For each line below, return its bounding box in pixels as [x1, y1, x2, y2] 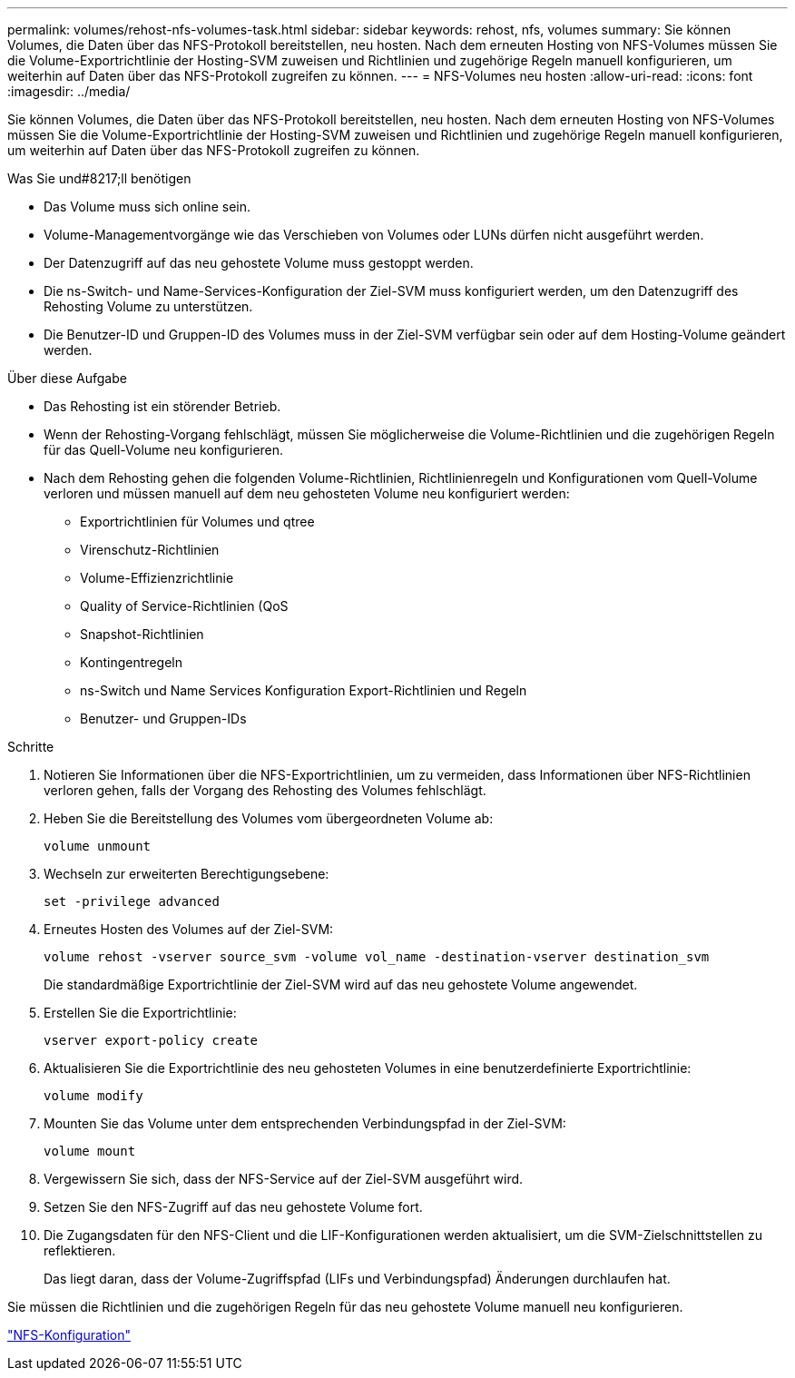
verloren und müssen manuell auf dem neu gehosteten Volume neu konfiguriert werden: [44, 486, 570, 501]
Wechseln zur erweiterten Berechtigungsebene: [44, 866, 329, 881]
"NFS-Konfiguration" [7, 1327, 132, 1343]
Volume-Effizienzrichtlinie [80, 570, 234, 586]
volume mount [44, 1144, 136, 1158]
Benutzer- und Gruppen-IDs [80, 711, 247, 726]
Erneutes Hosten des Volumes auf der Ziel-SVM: [44, 921, 334, 937]
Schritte [7, 739, 54, 754]
